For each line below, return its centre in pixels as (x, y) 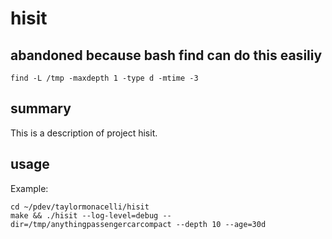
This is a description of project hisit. (84, 133)
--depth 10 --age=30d (221, 224)
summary (41, 108)
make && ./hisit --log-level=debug (84, 215)
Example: (29, 188)
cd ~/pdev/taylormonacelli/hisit (80, 207)
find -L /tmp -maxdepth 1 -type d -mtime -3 (104, 78)
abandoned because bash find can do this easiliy (166, 55)
